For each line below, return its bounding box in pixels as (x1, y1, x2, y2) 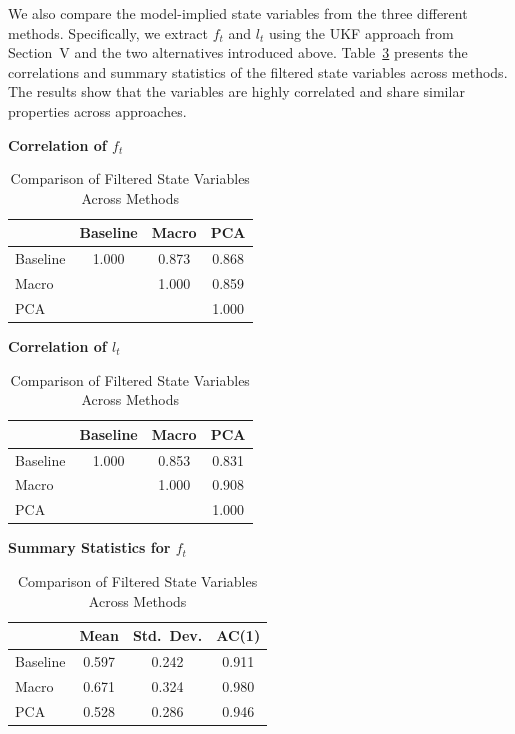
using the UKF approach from (268, 22, 454, 43)
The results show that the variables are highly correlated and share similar (8, 81, 465, 102)
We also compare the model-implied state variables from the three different (8, 3, 468, 23)
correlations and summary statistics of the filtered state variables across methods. (8, 61, 508, 82)
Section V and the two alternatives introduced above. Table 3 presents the (8, 42, 468, 63)
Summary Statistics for (8, 537, 171, 558)
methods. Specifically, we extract (8, 22, 209, 43)
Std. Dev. (132, 625, 203, 646)
